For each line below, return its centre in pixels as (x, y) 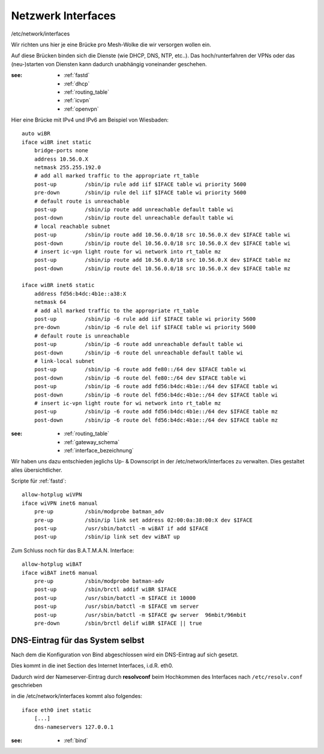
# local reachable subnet (72, 226)
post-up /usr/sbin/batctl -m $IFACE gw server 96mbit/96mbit (140, 615)
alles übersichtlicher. (37, 470)
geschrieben (27, 685)
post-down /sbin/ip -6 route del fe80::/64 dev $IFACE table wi (140, 378)
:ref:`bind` (76, 740)
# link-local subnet (64, 361)
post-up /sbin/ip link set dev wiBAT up (107, 537)
